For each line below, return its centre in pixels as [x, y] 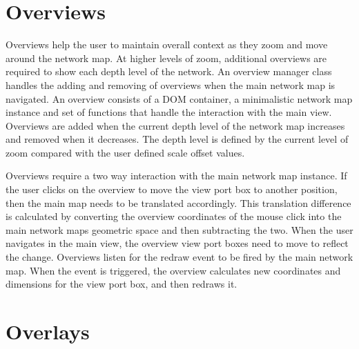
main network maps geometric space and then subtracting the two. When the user [179, 229]
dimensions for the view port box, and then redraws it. [122, 284]
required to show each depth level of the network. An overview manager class [169, 71]
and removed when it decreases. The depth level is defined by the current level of [177, 139]
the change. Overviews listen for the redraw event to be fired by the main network [179, 257]
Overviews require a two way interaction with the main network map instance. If [176, 176]
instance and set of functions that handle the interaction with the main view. [169, 112]
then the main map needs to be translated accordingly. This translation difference [178, 202]
